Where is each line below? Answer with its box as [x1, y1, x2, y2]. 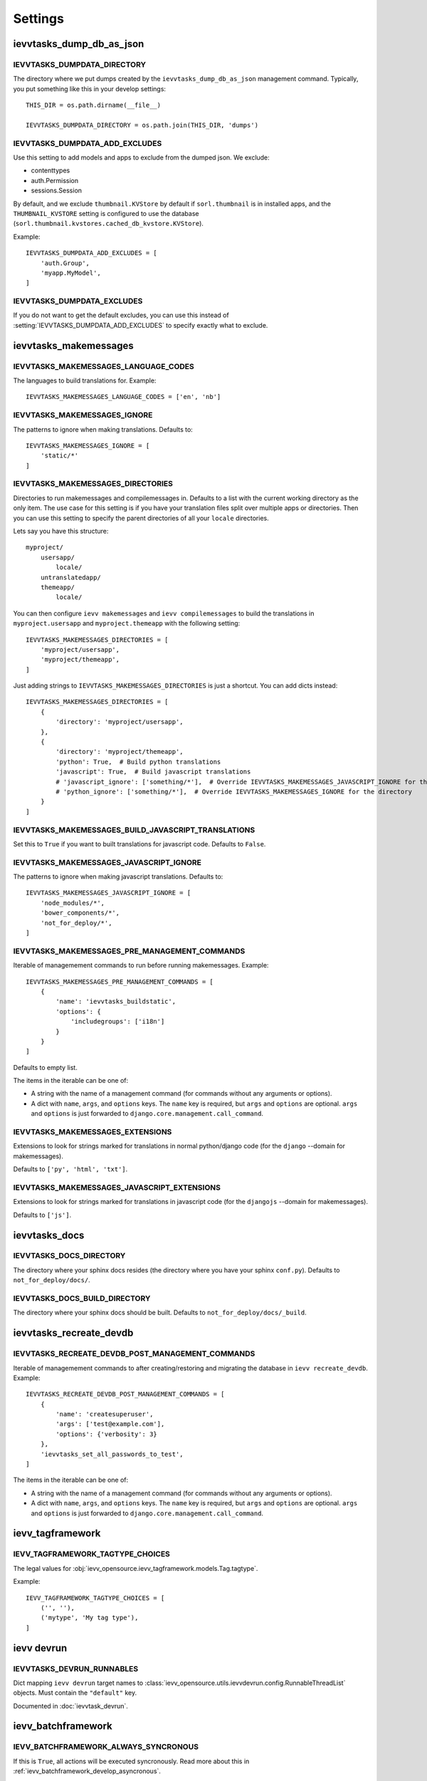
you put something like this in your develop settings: [13, 84, 167, 93]
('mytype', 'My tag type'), [40, 1614, 139, 1622]
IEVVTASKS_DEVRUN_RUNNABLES [13, 1663, 139, 1673]
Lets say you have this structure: [13, 527, 109, 536]
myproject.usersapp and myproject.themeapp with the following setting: [13, 619, 241, 628]
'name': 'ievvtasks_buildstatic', [56, 997, 176, 1006]
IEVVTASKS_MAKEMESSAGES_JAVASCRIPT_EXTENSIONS [13, 1183, 221, 1193]
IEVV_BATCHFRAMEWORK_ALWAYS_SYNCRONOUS [13, 1742, 199, 1752]
